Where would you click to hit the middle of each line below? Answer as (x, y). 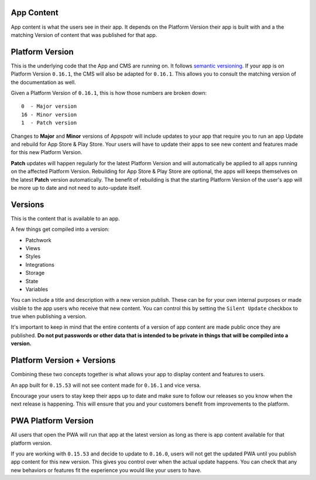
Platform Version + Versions (63, 360)
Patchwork (39, 240)
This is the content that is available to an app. (65, 218)
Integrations (40, 264)
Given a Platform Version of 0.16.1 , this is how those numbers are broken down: (109, 93)
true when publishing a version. (49, 316)
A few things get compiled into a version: (60, 229)
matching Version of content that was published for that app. (84, 35)
